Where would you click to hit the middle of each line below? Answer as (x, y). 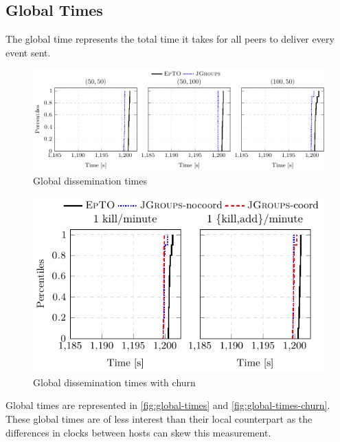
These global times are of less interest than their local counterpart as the (159, 418)
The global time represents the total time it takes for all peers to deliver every (170, 39)
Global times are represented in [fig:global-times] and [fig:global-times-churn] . (168, 405)
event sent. (28, 52)
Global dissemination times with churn (114, 382)
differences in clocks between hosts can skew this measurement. (138, 432)
